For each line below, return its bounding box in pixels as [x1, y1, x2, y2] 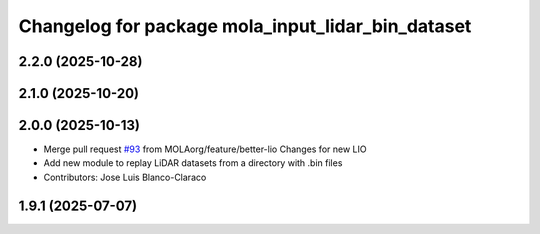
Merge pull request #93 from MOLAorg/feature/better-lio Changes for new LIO [43, 143, 367, 155]
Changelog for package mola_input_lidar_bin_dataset [18, 15, 472, 37]
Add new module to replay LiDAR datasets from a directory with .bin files [43, 157, 343, 169]
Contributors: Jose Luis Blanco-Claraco [43, 171, 207, 183]
